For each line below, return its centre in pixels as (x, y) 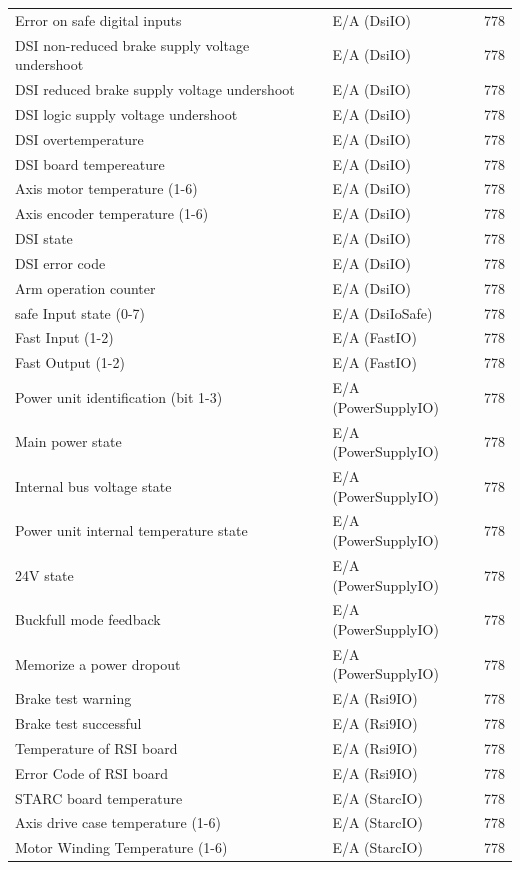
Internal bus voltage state (93, 485)
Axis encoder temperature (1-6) (112, 213)
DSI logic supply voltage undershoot (126, 113)
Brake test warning (73, 698)
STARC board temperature (99, 797)
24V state (44, 574)
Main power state (68, 441)
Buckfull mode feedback (88, 619)
